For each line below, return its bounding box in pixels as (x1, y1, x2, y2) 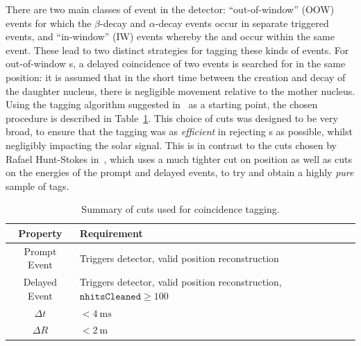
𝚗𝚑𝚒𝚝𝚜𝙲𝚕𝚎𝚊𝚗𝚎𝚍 (79, 291, 142, 302)
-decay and (99, 15, 146, 30)
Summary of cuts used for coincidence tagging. (81, 202, 280, 216)
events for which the (6, 15, 92, 30)
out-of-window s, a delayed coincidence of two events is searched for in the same (6, 56, 346, 71)
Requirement (79, 225, 143, 240)
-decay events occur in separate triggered (155, 15, 329, 30)
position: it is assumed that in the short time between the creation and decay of (6, 69, 346, 84)
